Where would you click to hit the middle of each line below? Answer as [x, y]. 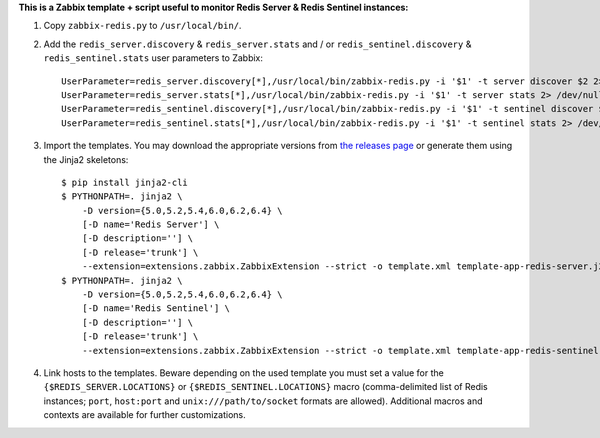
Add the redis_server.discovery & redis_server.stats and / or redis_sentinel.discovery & [257, 44]
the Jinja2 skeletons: [86, 159]
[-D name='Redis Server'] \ [150, 224]
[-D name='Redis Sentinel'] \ [155, 308]
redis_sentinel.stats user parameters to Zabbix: [153, 58]
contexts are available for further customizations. [145, 415]
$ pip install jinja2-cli [125, 182]
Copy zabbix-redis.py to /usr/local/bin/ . [142, 26]
